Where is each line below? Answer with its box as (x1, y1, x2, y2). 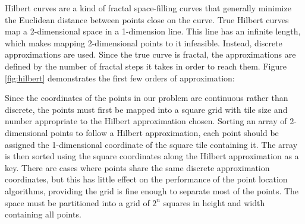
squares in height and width (163, 196, 265, 209)
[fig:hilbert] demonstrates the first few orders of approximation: (5, 71, 235, 84)
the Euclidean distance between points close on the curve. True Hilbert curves (5, 13, 289, 26)
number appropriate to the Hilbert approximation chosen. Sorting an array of (5, 115, 287, 127)
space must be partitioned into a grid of (5, 196, 150, 209)
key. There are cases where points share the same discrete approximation (5, 161, 270, 173)
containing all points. (5, 208, 81, 220)
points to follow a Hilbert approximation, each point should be (51, 126, 279, 138)
